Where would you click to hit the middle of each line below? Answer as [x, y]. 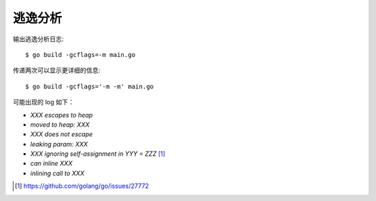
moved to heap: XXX [60, 124]
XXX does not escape [62, 134]
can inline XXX [52, 163]
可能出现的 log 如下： [44, 102]
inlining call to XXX [57, 173]
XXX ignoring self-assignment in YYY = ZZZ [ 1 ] [98, 154]
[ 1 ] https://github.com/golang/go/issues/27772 [82, 186]
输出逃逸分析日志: [38, 39]
